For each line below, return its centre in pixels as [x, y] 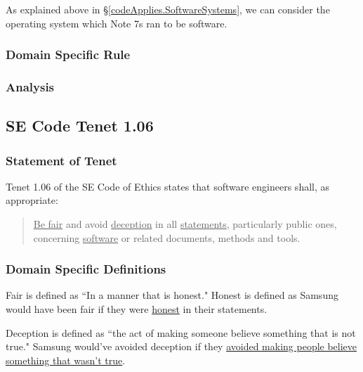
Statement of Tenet [61, 160]
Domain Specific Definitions [86, 269]
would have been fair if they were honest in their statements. [137, 309]
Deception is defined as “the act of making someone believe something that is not [181, 332]
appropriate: [32, 200]
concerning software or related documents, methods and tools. [167, 237]
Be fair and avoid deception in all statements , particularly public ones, [185, 224]
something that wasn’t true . [66, 360]
